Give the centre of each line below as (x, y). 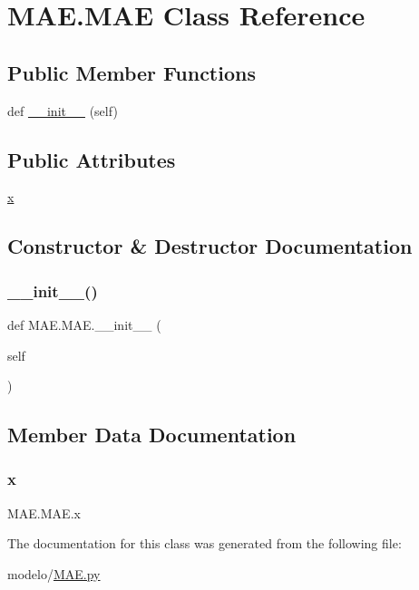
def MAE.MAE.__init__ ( (84, 324)
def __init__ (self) (63, 110)
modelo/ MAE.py (54, 573)
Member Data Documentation (152, 435)
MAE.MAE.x (44, 513)
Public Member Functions (132, 72)
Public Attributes (92, 159)
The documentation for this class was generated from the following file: (205, 543)
